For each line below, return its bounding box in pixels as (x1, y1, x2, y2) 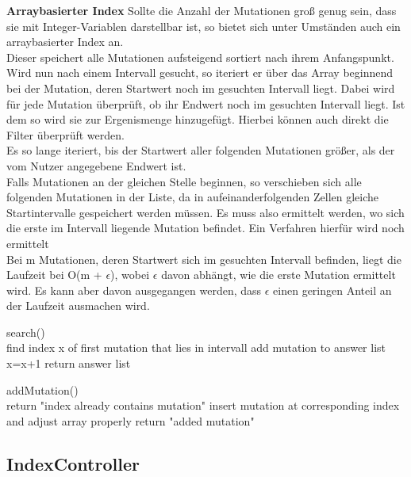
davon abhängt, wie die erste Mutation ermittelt (161, 266, 396, 283)
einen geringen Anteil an (273, 281, 392, 298)
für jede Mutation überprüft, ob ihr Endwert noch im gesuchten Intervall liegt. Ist (6, 95, 405, 112)
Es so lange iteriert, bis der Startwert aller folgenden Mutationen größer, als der (6, 142, 395, 158)
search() (6, 323, 45, 340)
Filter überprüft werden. (6, 126, 125, 143)
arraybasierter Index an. (6, 33, 124, 50)
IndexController (6, 451, 140, 475)
